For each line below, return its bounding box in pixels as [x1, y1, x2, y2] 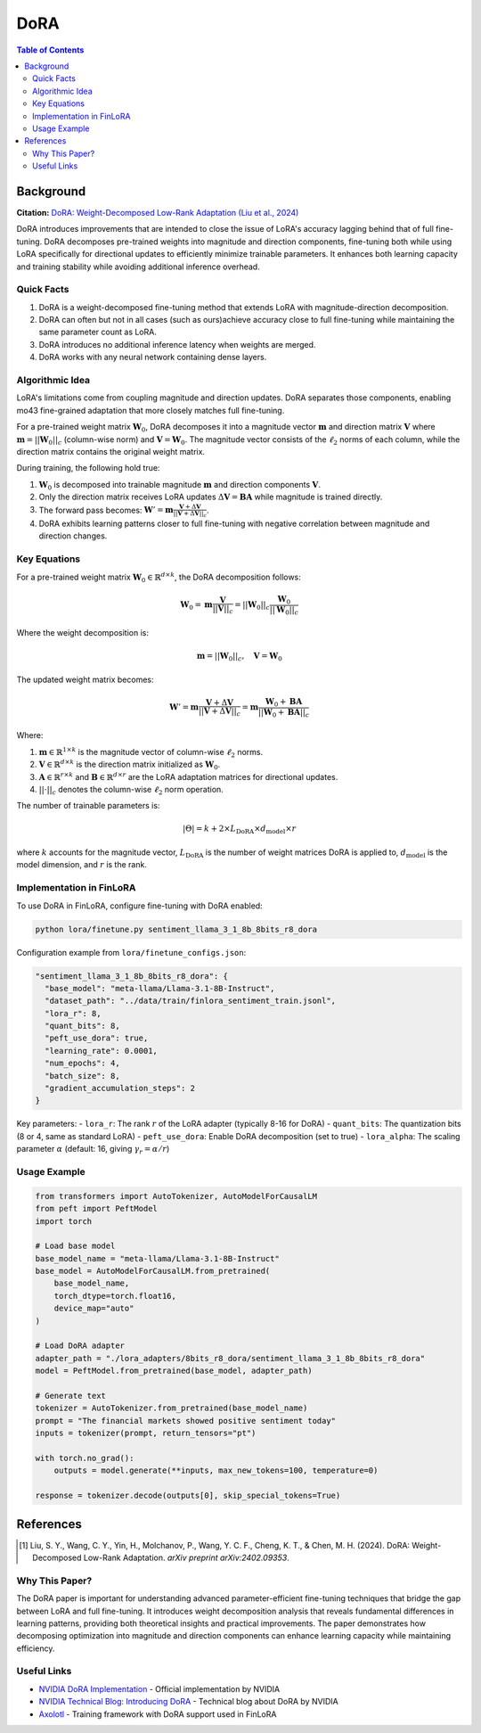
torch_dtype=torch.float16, [53, 1291, 177, 1301]
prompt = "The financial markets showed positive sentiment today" [35, 1416, 337, 1425]
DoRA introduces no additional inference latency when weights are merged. [38, 339, 316, 349]
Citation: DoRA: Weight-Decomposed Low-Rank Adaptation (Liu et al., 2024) [16, 207, 299, 218]
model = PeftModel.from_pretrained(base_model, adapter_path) [35, 1366, 313, 1376]
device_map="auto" [53, 1303, 135, 1314]
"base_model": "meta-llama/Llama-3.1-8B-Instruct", [45, 983, 275, 993]
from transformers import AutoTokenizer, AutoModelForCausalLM [35, 1191, 318, 1201]
